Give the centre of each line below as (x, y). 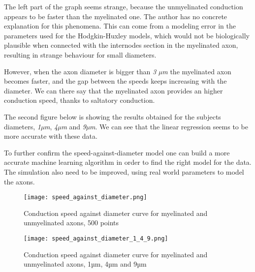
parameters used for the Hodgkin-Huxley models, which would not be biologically (127, 35)
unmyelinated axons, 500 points (71, 223)
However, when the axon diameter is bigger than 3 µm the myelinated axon (118, 71)
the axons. (19, 181)
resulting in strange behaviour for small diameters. (80, 54)
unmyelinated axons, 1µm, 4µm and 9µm (85, 264)
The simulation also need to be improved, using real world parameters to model (124, 171)
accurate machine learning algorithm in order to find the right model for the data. (128, 162)
